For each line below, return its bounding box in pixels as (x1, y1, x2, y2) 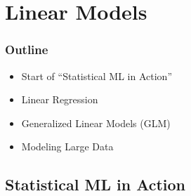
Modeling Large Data (21, 139, 114, 154)
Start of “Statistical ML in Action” (21, 68, 173, 83)
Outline (5, 41, 48, 58)
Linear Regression (21, 92, 98, 107)
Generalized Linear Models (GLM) (21, 115, 171, 130)
